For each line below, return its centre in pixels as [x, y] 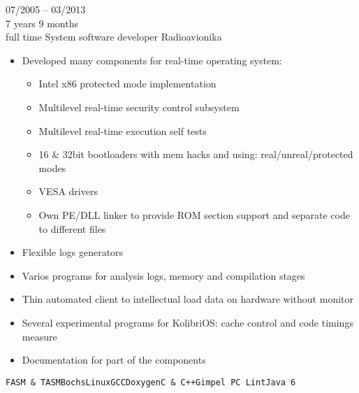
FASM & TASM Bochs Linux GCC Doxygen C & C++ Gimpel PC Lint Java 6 [151, 382]
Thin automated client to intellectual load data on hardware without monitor [188, 299]
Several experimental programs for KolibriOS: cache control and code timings [188, 322]
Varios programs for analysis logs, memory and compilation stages [163, 275]
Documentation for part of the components [114, 360]
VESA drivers [68, 191]
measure [39, 336]
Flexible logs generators [73, 252]
